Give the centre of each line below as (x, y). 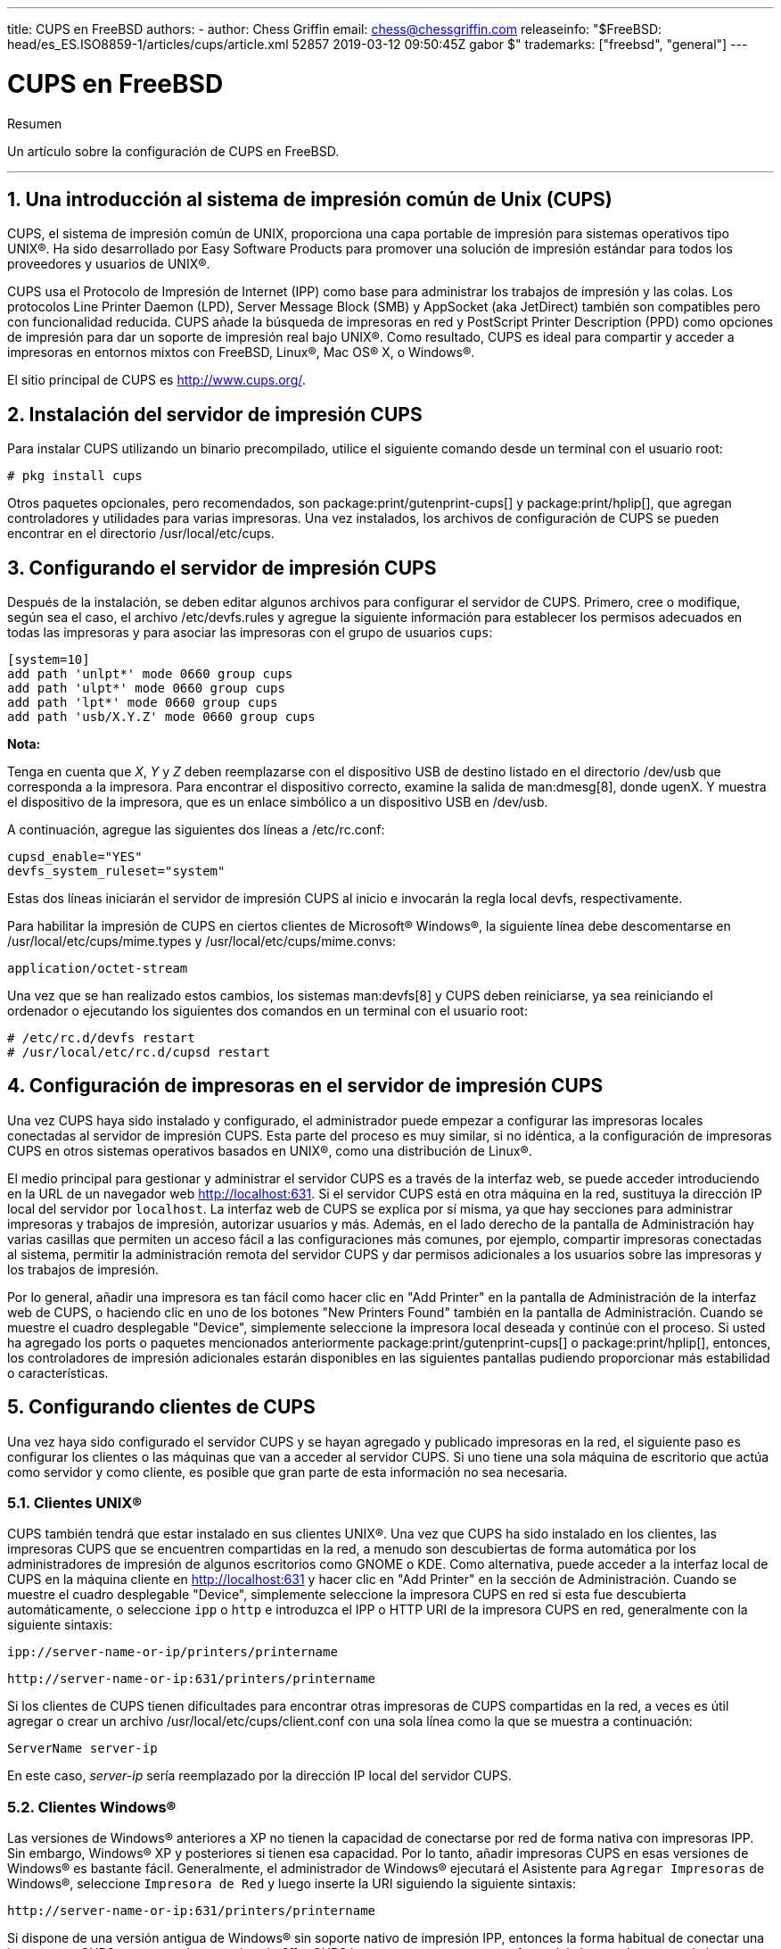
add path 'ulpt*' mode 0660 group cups (146, 688)
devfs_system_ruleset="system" (116, 871)
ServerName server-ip (82, 1749)
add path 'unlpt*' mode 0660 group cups (150, 674)
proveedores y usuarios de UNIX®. (109, 264)
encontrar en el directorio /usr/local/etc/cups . (141, 534)
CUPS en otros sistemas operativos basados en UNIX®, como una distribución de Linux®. (270, 1150)
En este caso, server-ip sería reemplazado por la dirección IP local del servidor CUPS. (259, 1776)
